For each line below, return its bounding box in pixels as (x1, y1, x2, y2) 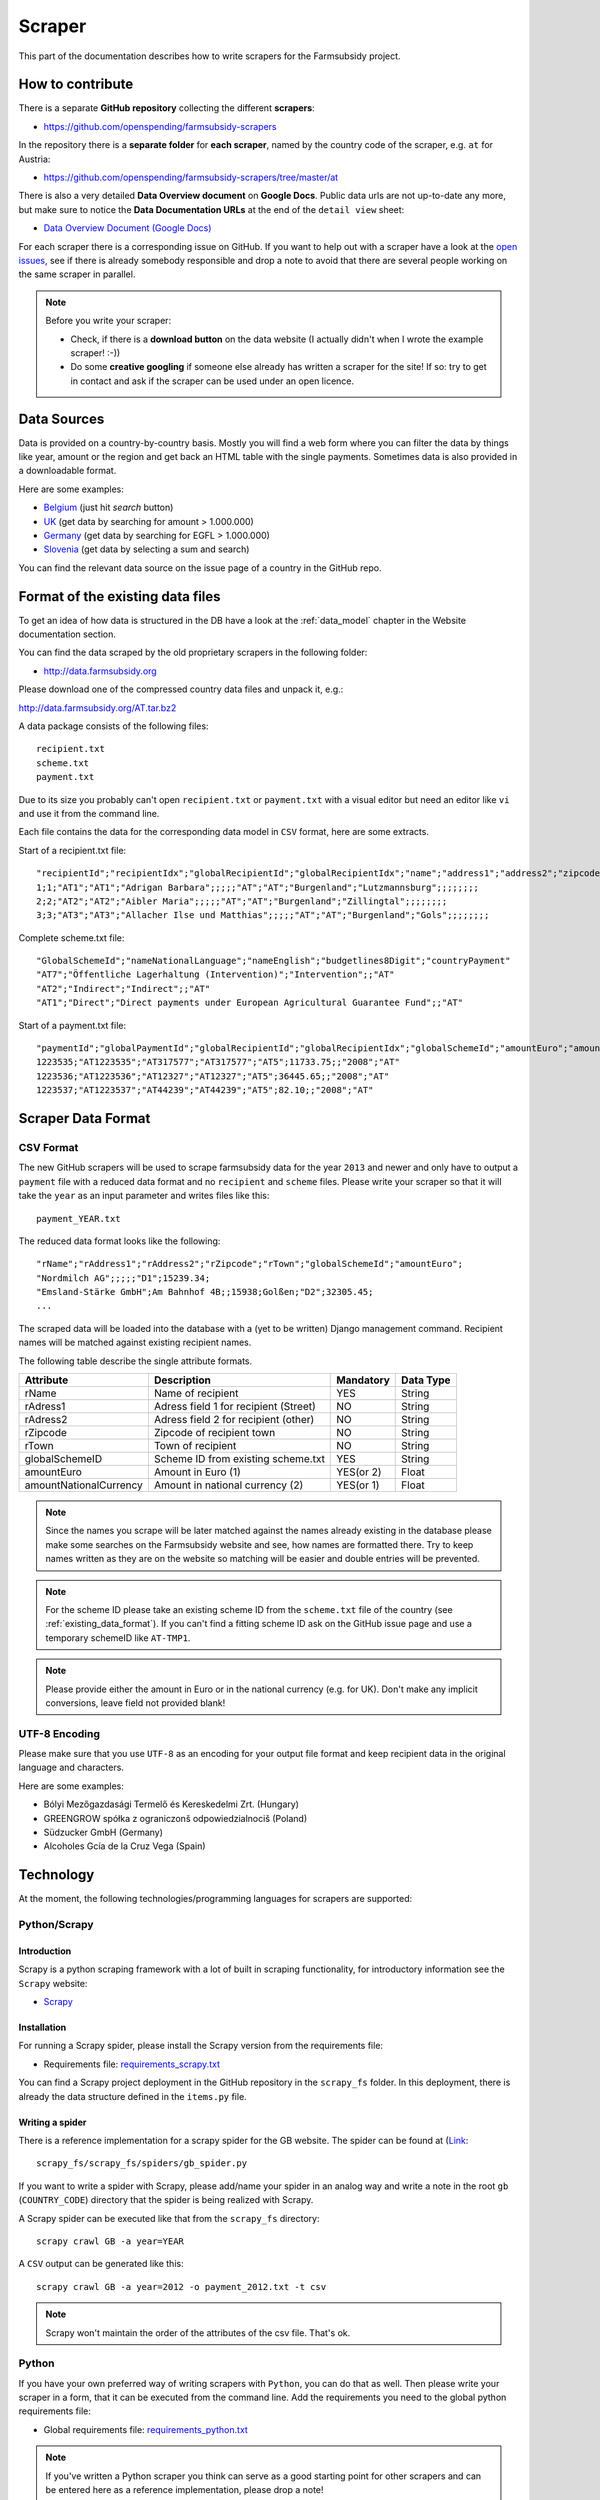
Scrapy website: (18, 1977, 88, 1989)
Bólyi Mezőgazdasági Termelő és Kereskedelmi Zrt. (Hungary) (43, 1798, 300, 1810)
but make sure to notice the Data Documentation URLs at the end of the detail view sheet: (18, 203, 405, 215)
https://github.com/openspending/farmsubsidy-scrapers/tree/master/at (43, 171, 339, 184)
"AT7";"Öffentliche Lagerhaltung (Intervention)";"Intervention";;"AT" (36, 969, 395, 980)
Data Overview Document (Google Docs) (43, 222, 212, 234)
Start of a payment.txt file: (18, 1019, 127, 1031)
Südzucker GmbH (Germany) (43, 1826, 164, 1839)
